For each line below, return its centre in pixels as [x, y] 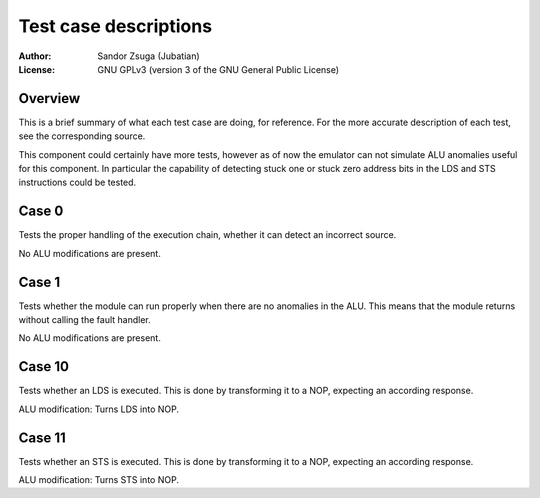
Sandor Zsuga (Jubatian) [148, 56]
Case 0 [41, 211]
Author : [35, 56]
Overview [49, 98]
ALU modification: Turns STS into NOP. [99, 479]
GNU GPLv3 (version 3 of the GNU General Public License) [218, 69]
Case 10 [44, 366]
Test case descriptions [115, 26]
